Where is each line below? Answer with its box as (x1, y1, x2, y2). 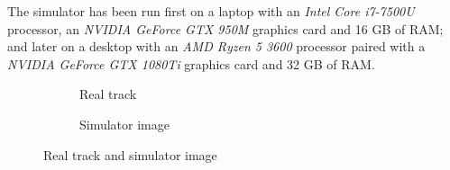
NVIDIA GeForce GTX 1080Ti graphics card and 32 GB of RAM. (7, 54, 375, 73)
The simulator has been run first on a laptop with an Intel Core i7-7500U (7, 2, 415, 20)
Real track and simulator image (43, 145, 217, 164)
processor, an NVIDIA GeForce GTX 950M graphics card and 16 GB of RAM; (7, 19, 444, 38)
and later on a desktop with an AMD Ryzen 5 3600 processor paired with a (7, 37, 426, 56)
